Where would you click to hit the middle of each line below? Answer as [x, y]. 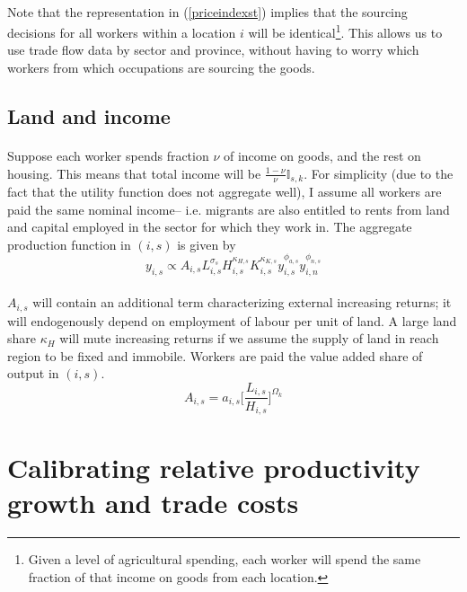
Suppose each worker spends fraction [108, 155]
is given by [207, 244]
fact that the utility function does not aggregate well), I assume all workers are [225, 192]
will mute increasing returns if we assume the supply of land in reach [249, 338]
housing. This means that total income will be [134, 173]
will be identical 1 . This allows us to [345, 31]
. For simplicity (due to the [379, 173]
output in [33, 373]
